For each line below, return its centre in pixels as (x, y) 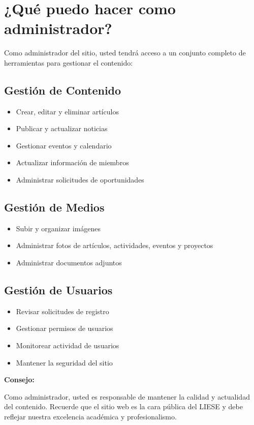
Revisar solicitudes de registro (62, 311)
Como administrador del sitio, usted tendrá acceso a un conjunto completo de (125, 53)
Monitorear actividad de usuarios (68, 345)
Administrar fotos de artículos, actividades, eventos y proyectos (115, 245)
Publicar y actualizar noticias (62, 128)
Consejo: (19, 380)
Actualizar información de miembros (72, 162)
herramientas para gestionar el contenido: (69, 62)
